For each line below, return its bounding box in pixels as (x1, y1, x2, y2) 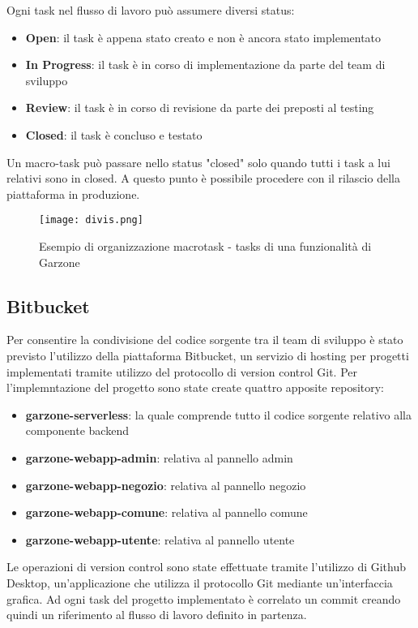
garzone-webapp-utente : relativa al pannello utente (25, 531, 295, 548)
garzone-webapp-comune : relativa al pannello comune (25, 504, 308, 521)
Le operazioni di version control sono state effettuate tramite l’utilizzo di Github (6, 558, 407, 575)
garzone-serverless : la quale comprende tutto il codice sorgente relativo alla (25, 406, 412, 423)
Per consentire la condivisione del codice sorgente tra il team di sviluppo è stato (6, 331, 403, 348)
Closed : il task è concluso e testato (25, 126, 203, 143)
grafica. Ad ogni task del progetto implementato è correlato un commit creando (6, 590, 401, 607)
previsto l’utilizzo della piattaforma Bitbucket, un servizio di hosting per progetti (6, 346, 409, 363)
